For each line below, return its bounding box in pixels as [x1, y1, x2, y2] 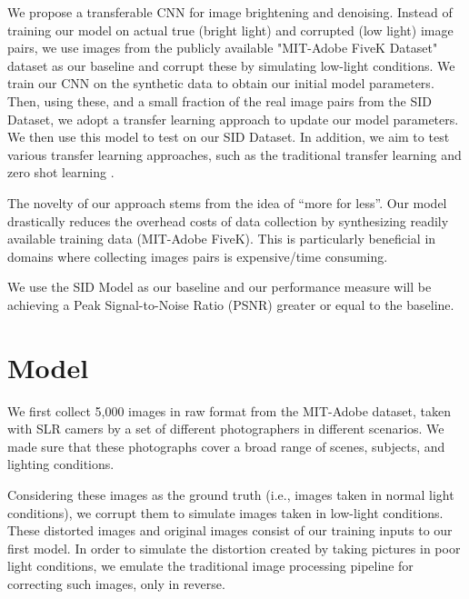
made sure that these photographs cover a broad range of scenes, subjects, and [7, 436, 445, 455]
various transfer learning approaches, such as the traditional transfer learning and [7, 145, 462, 164]
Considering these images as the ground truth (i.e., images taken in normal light [7, 485, 454, 504]
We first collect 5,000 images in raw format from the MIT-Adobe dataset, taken [7, 401, 452, 420]
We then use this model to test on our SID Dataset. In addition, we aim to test [7, 127, 450, 146]
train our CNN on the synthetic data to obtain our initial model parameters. [7, 74, 434, 93]
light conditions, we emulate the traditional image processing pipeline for [7, 556, 414, 575]
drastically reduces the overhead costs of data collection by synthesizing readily [7, 211, 449, 230]
